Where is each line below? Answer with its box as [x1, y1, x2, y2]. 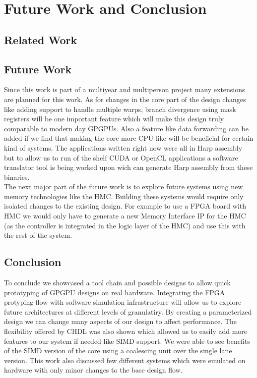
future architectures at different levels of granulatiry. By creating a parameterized [4, 306, 252, 317]
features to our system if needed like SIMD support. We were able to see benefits [4, 335, 250, 346]
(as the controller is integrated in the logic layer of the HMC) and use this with [4, 220, 246, 230]
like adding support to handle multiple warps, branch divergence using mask [4, 104, 236, 114]
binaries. [4, 171, 30, 182]
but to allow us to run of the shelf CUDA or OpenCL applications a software [4, 152, 238, 162]
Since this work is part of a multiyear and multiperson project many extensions [4, 84, 245, 95]
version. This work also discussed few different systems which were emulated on [4, 355, 246, 365]
